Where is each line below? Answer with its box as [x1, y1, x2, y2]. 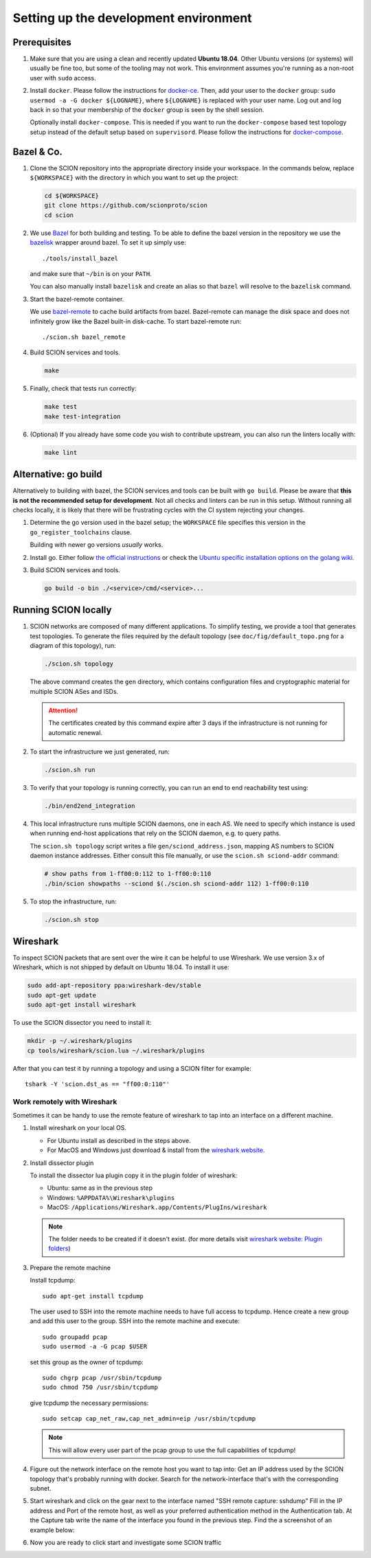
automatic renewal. [48, 728, 103, 736]
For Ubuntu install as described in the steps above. [47, 1136, 192, 1144]
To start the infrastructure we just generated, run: [30, 747, 170, 756]
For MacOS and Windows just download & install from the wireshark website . [47, 1146, 265, 1154]
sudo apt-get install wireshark [27, 1001, 137, 1009]
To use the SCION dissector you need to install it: [12, 1019, 152, 1027]
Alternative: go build [12, 468, 102, 480]
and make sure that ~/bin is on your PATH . [30, 270, 152, 278]
